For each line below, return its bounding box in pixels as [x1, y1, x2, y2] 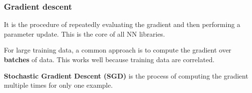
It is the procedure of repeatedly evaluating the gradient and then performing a [4, 19, 240, 29]
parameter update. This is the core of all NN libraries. [4, 28, 165, 39]
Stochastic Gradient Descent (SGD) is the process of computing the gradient [4, 70, 249, 80]
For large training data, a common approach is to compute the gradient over [4, 45, 232, 55]
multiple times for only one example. [4, 80, 113, 90]
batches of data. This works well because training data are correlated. [4, 54, 215, 64]
